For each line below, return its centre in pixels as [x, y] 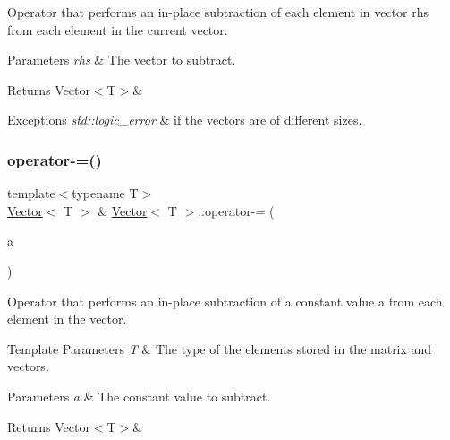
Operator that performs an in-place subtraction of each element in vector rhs [218, 12]
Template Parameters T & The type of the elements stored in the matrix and [220, 348]
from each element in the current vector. [118, 29]
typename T [105, 193]
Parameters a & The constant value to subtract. [139, 396]
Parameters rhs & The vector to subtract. [122, 60]
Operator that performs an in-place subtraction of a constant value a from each [225, 301]
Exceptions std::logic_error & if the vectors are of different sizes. [185, 120]
